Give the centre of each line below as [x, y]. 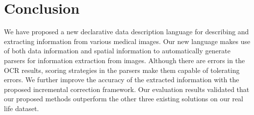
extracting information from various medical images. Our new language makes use [127, 41]
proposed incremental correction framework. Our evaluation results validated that [127, 89]
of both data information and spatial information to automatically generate [117, 51]
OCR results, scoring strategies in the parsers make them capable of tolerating [122, 70]
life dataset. [22, 108]
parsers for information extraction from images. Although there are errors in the [125, 60]
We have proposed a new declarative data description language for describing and [127, 32]
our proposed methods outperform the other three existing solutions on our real [124, 99]
